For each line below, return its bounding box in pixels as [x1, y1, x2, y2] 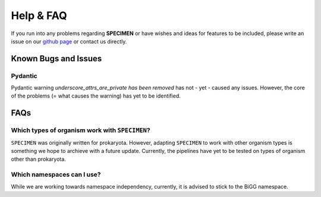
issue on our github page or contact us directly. [11, 37, 127, 45]
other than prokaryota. [11, 155, 67, 163]
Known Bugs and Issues [11, 54, 102, 64]
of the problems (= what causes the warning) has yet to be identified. [11, 92, 181, 99]
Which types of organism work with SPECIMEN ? [11, 126, 151, 135]
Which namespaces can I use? [11, 170, 101, 179]
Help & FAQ [11, 9, 68, 22]
